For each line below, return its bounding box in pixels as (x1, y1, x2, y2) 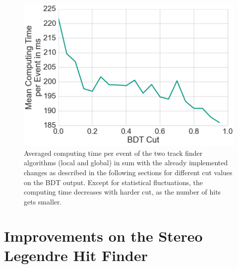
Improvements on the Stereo (4, 225, 203, 246)
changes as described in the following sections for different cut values (24, 167, 233, 177)
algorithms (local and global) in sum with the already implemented (24, 157, 228, 168)
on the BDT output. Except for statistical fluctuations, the (24, 177, 203, 187)
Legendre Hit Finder (4, 245, 148, 265)
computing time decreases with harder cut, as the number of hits (24, 187, 221, 197)
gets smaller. (24, 196, 62, 206)
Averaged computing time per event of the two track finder (24, 147, 203, 158)
